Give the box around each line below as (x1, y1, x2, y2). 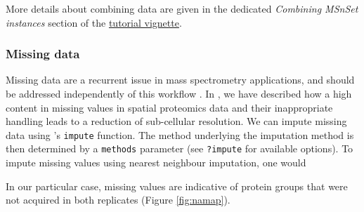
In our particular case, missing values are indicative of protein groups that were (6, 178, 348, 193)
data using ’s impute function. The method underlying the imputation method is (6, 127, 354, 142)
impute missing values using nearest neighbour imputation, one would (6, 155, 306, 170)
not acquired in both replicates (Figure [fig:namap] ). (6, 192, 230, 207)
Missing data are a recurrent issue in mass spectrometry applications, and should (6, 72, 355, 87)
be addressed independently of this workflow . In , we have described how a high (6, 86, 352, 100)
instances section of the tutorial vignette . (6, 15, 182, 29)
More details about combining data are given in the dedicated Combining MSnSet (6, 1, 358, 15)
